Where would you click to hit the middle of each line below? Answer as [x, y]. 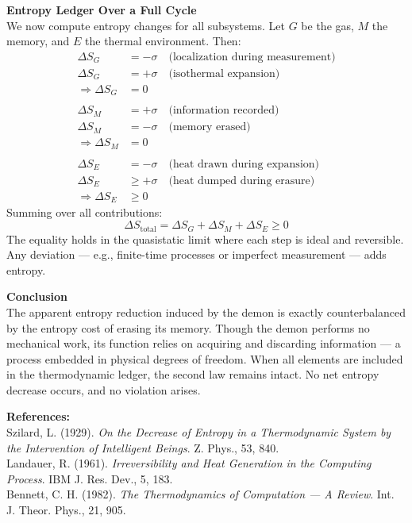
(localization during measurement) [252, 57]
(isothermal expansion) [224, 73]
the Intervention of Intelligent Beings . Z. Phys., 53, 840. [143, 447]
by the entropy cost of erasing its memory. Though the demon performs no [188, 327]
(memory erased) [210, 127]
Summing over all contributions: [85, 212]
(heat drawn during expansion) [244, 164]
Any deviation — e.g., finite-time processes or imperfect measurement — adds [196, 254]
